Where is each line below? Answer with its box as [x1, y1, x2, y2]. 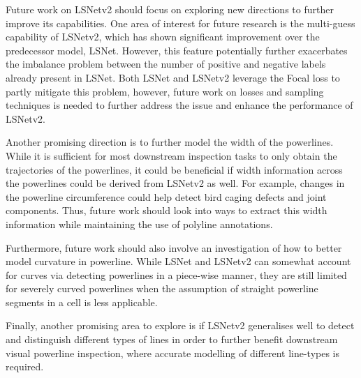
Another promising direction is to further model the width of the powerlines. [6, 135, 334, 149]
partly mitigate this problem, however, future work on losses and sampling [6, 84, 324, 98]
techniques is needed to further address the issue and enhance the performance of [6, 98, 353, 112]
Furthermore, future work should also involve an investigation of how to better [6, 240, 342, 255]
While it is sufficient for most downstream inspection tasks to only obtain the [6, 148, 337, 162]
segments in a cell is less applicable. [6, 294, 158, 309]
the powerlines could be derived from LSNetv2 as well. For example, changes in [6, 176, 345, 190]
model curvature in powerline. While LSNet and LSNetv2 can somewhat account [6, 254, 351, 269]
